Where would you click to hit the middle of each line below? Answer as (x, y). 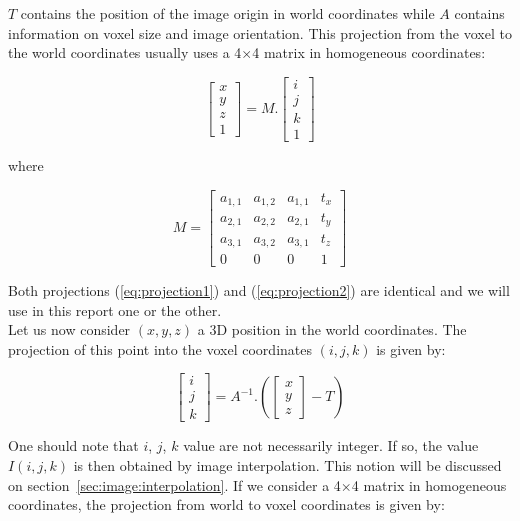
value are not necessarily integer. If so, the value (331, 445)
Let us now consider (69, 329)
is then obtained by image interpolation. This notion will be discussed (287, 465)
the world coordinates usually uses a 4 (125, 52)
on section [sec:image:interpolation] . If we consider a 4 (174, 484)
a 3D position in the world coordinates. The (332, 329)
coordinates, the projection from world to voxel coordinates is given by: (226, 504)
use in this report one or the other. (115, 309)
